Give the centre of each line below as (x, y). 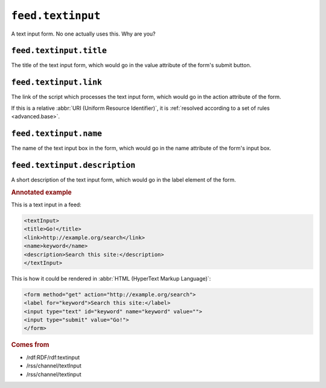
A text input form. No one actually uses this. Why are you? (83, 34)
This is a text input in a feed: (46, 205)
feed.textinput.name (57, 133)
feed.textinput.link (57, 82)
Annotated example (41, 192)
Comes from (30, 345)
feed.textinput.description (73, 165)
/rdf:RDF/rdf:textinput (53, 357)
